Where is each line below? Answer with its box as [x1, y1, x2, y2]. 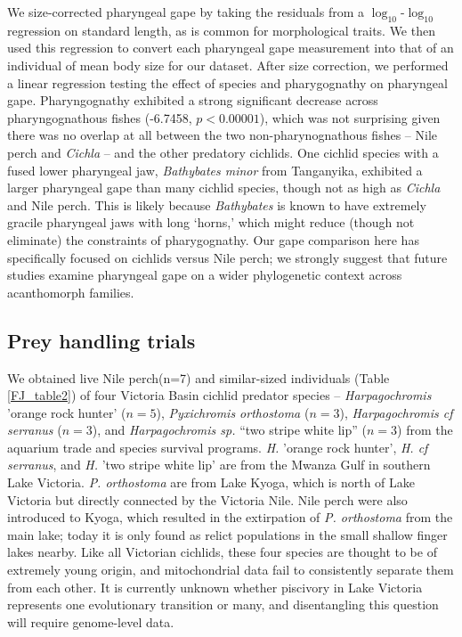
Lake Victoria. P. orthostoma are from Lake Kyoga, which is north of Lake [7, 473, 415, 492]
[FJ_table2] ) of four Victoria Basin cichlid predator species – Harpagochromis [7, 386, 432, 404]
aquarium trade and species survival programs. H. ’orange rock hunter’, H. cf [7, 437, 428, 456]
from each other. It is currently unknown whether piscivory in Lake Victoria [7, 577, 423, 596]
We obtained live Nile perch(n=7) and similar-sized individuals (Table [7, 368, 390, 387]
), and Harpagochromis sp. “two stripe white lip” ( [92, 421, 367, 439]
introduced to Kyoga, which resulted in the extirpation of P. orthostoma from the [7, 508, 453, 527]
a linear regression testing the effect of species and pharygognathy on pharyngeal [7, 73, 448, 92]
